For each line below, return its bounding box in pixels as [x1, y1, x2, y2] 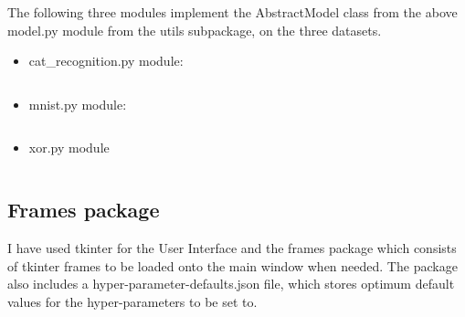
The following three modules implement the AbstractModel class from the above [7, 3, 458, 21]
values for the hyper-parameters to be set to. [7, 291, 258, 311]
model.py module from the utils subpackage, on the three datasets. [7, 20, 382, 39]
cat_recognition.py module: [28, 51, 184, 70]
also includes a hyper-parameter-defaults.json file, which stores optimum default [7, 274, 455, 293]
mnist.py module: [28, 94, 127, 113]
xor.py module [28, 138, 110, 157]
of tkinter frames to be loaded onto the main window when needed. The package [7, 256, 458, 275]
